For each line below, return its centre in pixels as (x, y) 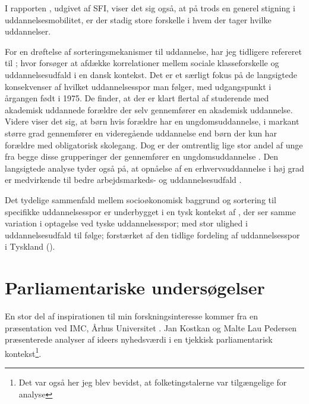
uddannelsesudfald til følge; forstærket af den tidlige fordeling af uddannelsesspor (152, 234)
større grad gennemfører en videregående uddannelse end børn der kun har (141, 133)
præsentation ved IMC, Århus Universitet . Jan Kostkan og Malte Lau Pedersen (151, 327)
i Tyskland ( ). (30, 246)
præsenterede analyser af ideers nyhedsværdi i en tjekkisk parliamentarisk (139, 339)
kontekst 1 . (23, 352)
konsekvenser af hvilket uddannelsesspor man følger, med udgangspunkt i (138, 86)
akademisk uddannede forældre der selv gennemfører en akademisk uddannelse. (149, 109)
